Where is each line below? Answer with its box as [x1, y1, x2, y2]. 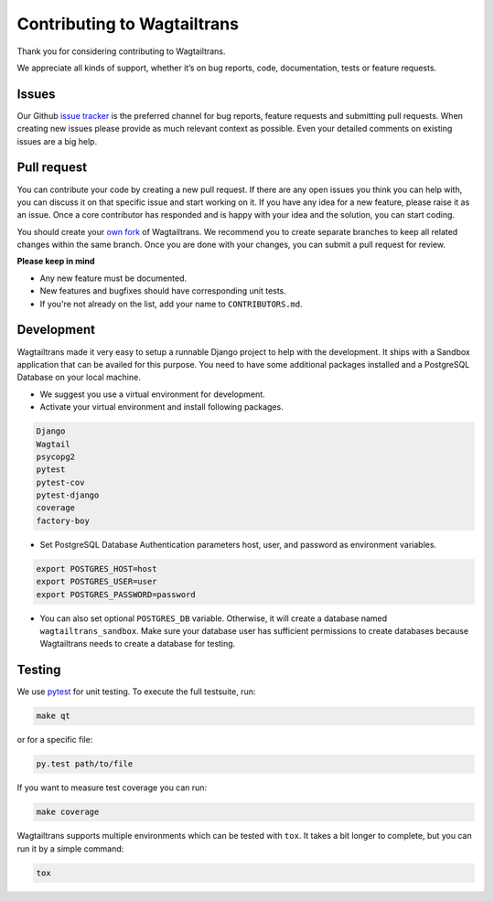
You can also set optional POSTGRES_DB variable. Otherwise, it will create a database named [39, 613, 388, 624]
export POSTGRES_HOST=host [36, 563, 157, 574]
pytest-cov [36, 477, 85, 488]
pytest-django [36, 490, 100, 500]
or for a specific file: [16, 735, 93, 745]
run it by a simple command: [16, 842, 124, 854]
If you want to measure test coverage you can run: [16, 782, 208, 793]
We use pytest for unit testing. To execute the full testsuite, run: [16, 686, 256, 697]
